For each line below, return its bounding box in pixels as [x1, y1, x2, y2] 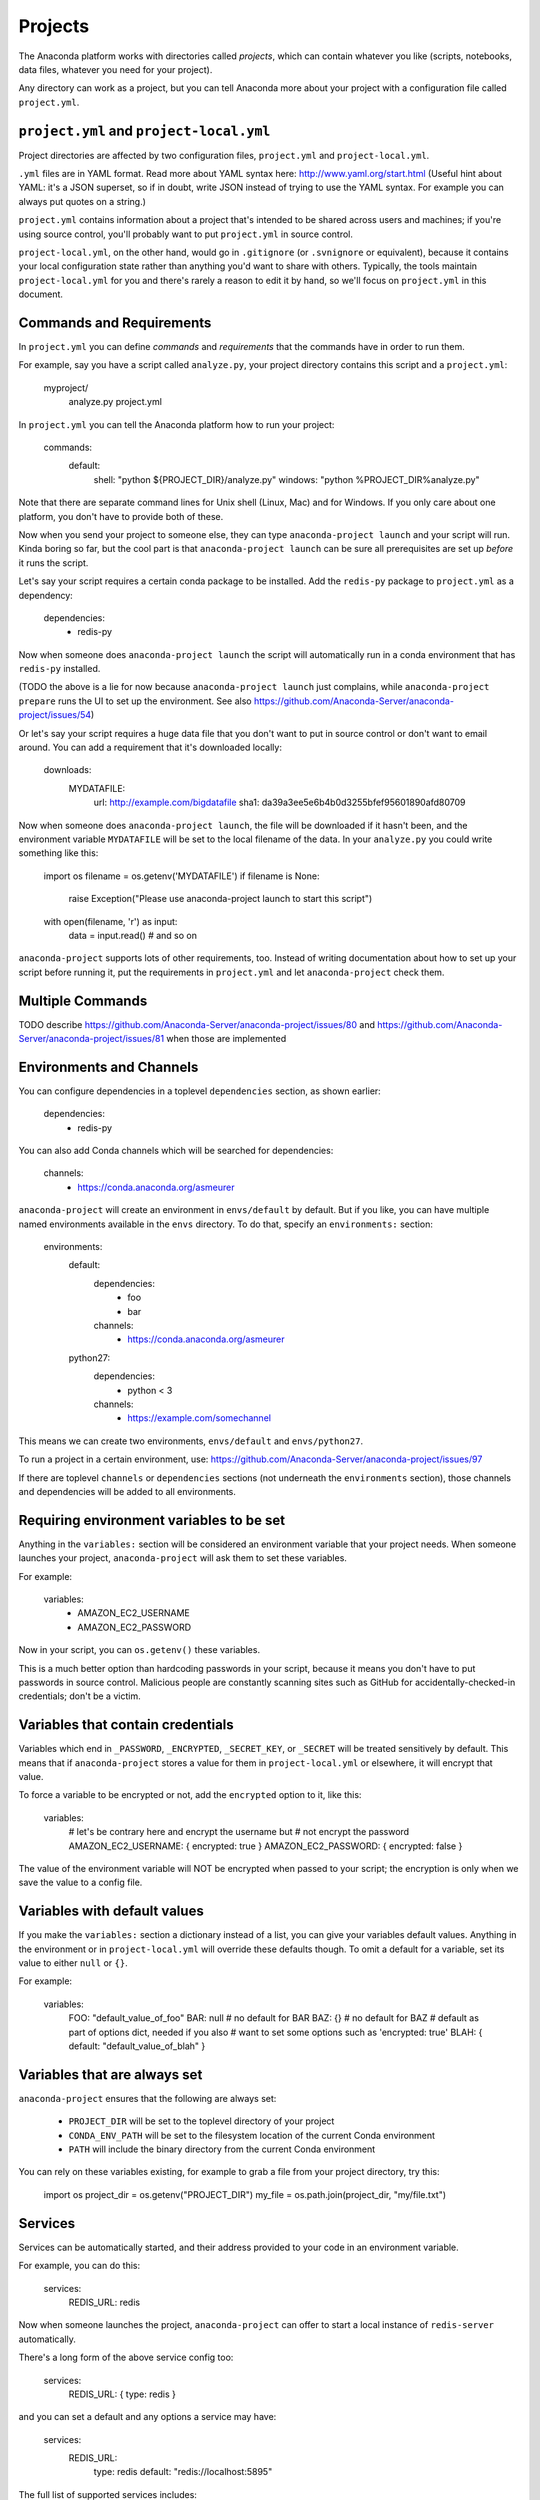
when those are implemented [166, 1033, 287, 1045]
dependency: [18, 589, 74, 601]
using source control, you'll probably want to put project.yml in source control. [18, 228, 354, 240]
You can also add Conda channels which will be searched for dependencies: [18, 1145, 334, 1157]
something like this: [18, 847, 99, 859]
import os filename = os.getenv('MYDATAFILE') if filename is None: [43, 870, 320, 882]
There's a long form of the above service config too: [18, 2351, 234, 2364]
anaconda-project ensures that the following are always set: [18, 2092, 277, 2104]
